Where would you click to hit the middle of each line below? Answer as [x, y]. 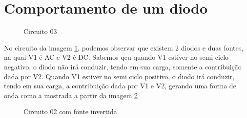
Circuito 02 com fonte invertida [70, 111]
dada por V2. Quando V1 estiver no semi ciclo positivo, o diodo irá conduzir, [119, 76]
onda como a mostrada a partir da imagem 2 [71, 95]
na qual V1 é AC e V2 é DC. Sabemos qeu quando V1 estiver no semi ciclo [116, 57]
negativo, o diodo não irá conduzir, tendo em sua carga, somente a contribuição [123, 66]
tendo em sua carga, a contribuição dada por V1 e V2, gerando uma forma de [120, 86]
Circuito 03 [40, 31]
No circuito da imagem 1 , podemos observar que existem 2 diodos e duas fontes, [124, 47]
